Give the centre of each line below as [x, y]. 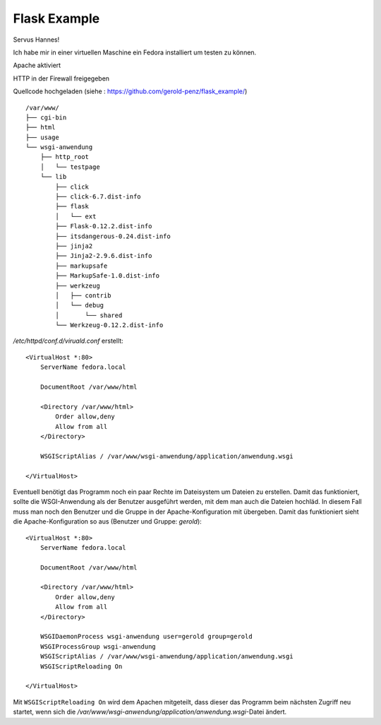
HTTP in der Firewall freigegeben [61, 78]
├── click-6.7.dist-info [98, 197]
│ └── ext [76, 216]
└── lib [53, 177]
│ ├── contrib [83, 295]
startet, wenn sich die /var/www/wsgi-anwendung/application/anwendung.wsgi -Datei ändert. [150, 712]
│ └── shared [89, 315]
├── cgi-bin [46, 117]
